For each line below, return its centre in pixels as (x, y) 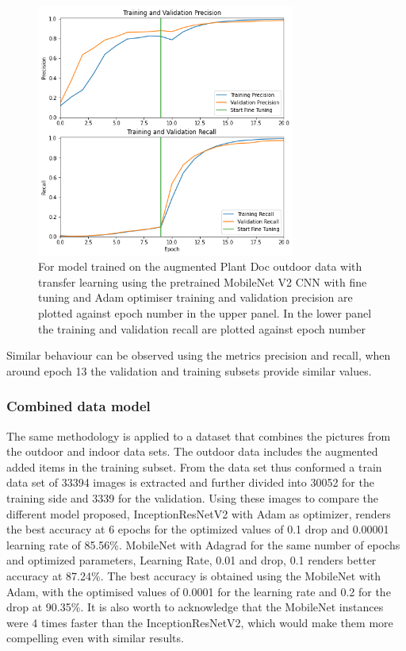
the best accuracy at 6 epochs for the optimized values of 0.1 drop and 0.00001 (198, 529)
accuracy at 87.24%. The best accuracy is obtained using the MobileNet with (194, 575)
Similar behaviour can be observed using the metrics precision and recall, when (199, 355)
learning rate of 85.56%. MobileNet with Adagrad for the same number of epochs (203, 544)
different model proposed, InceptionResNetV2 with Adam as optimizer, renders (199, 513)
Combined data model (79, 406)
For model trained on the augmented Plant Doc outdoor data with (200, 266)
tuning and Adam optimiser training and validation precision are (195, 297)
